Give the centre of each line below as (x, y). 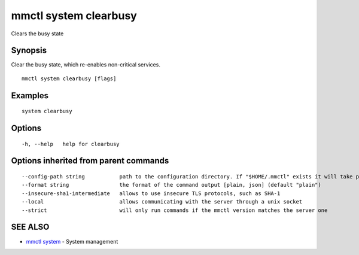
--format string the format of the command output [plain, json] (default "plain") (171, 185)
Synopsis (29, 51)
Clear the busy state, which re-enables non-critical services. (86, 65)
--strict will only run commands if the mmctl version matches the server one (175, 210)
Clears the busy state (37, 34)
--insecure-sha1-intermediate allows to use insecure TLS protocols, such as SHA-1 (151, 193)
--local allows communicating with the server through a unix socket (162, 202)
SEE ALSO (30, 227)
